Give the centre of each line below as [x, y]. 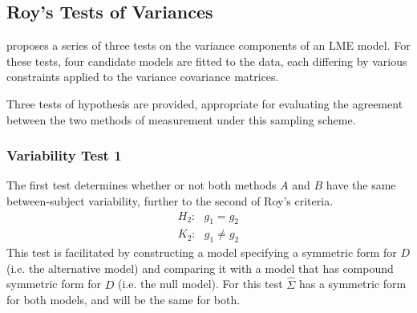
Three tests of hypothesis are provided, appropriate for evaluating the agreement [205, 103]
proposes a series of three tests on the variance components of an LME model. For [208, 45]
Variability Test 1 [64, 155]
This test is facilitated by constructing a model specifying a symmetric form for [202, 252]
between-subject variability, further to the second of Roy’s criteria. [170, 200]
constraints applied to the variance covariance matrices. [143, 77]
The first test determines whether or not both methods [142, 185]
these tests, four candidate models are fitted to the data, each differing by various [207, 61]
